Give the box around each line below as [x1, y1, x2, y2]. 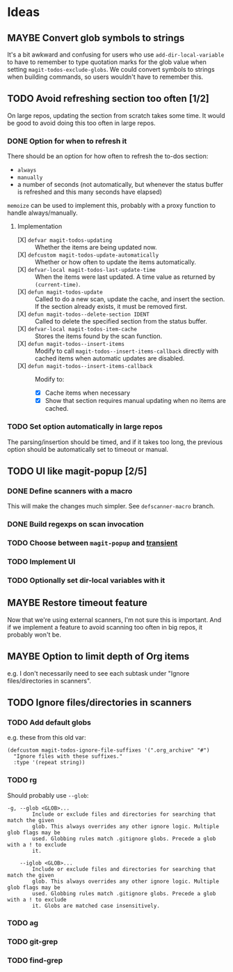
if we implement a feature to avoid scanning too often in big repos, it [7, 623, 203, 631]
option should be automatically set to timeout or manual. [7, 445, 169, 453]
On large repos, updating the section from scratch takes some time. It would [7, 111, 225, 119]
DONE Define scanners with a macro [7, 486, 133, 496]
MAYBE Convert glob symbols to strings [7, 32, 185, 44]
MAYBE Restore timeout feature [7, 597, 148, 609]
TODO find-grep [7, 956, 63, 966]
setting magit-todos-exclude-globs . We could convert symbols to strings [7, 66, 215, 73]
